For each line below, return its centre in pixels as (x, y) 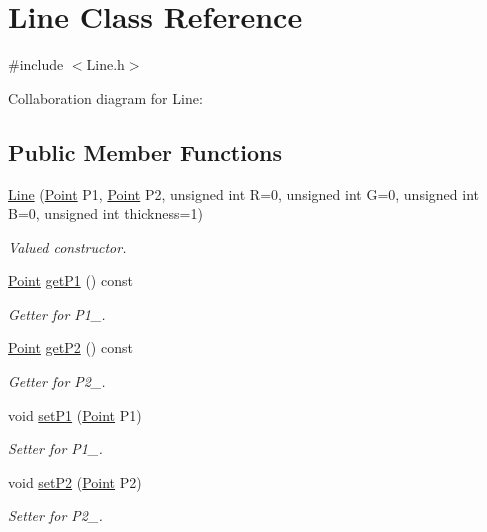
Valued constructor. (67, 246)
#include (36, 64)
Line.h (105, 64)
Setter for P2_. (55, 515)
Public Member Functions (145, 151)
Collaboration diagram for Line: (105, 97)
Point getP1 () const (70, 280)
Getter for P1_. (57, 313)
